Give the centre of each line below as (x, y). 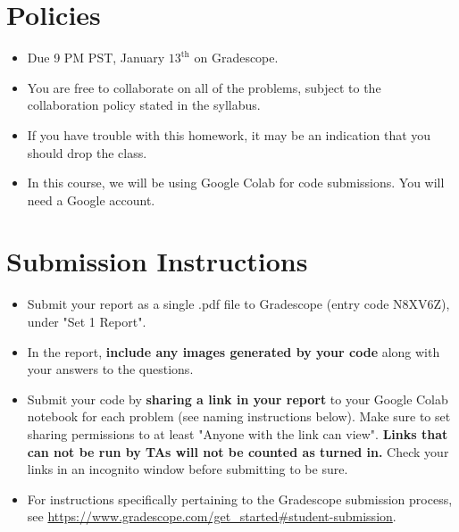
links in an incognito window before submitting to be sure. (188, 469)
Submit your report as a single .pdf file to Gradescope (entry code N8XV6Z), (238, 304)
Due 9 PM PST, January (96, 58)
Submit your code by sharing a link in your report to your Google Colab (238, 399)
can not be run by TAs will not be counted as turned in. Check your (238, 451)
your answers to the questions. (110, 369)
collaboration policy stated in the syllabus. (144, 105)
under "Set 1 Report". (87, 321)
